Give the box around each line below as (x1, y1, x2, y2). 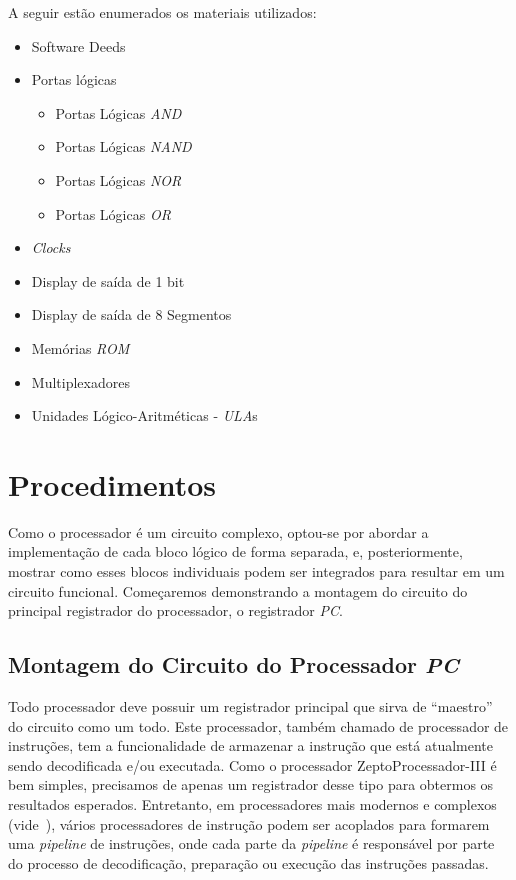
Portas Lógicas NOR (55, 169, 182, 190)
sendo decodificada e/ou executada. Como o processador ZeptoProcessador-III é (8, 754, 497, 775)
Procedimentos (8, 463, 217, 504)
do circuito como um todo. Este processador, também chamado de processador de (8, 715, 509, 736)
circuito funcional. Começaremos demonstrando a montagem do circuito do (8, 580, 468, 601)
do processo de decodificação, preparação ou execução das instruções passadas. (8, 852, 489, 873)
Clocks (31, 237, 71, 258)
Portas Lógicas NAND (55, 136, 192, 157)
